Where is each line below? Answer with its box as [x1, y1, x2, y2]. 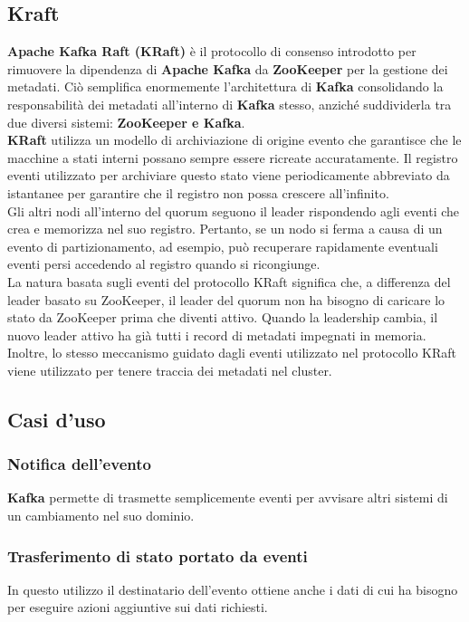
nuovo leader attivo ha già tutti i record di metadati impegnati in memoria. [7, 325, 426, 344]
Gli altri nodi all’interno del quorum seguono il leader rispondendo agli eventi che [7, 201, 460, 220]
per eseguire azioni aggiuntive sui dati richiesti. [7, 598, 268, 617]
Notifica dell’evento [7, 453, 151, 475]
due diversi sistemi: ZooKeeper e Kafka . [7, 112, 245, 131]
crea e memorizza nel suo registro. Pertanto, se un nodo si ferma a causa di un [7, 219, 443, 238]
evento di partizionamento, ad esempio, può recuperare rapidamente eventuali [7, 236, 438, 255]
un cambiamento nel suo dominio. [7, 506, 195, 525]
